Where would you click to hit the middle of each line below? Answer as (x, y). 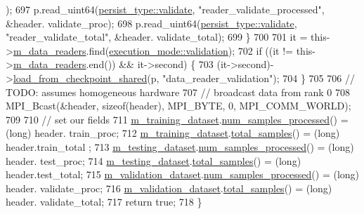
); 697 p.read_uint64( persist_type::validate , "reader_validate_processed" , (165, 9)
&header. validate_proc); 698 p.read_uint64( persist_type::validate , (151, 23)
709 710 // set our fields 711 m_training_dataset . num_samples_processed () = (177, 119)
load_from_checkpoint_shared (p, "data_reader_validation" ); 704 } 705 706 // (184, 78)
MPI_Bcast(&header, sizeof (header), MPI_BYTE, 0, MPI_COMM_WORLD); (178, 106)
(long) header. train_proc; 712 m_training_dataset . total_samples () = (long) (173, 133)
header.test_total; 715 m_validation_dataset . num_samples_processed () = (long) (183, 174)
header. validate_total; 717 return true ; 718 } (104, 202)
